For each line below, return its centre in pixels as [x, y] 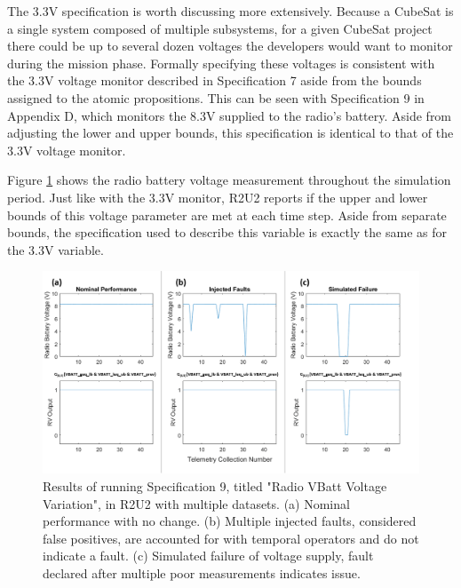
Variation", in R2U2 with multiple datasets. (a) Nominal [196, 503]
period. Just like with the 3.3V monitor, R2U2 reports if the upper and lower [218, 197]
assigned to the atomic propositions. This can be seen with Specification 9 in [216, 97]
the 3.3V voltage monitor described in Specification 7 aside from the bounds [215, 80]
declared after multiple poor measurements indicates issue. [202, 573]
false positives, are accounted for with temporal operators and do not [231, 538]
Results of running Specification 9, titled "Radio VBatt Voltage [215, 486]
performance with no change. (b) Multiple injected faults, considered [230, 521]
